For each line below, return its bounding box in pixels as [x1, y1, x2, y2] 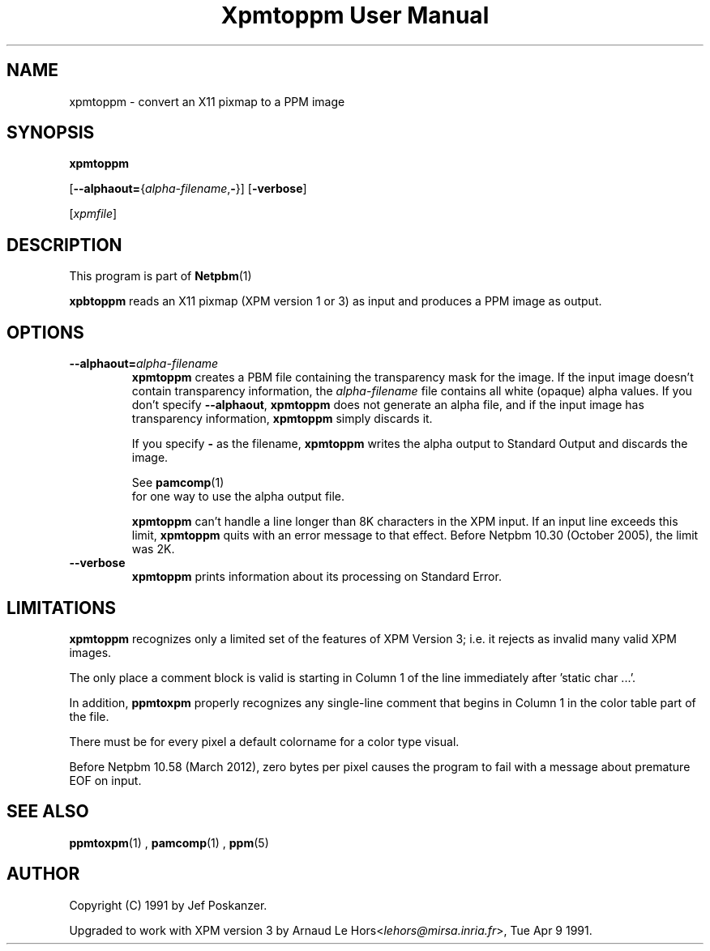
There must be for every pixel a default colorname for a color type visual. [69, 734, 460, 748]
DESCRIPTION [6, 234, 122, 255]
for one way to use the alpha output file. [131, 489, 345, 504]
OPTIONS [6, 322, 84, 343]
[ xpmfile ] [69, 207, 118, 221]
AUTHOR [6, 864, 80, 885]
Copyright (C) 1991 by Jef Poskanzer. [69, 898, 267, 912]
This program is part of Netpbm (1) [69, 269, 252, 284]
